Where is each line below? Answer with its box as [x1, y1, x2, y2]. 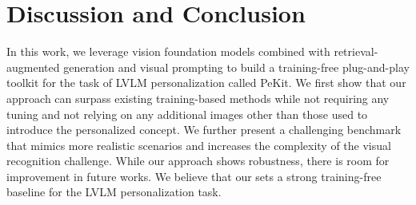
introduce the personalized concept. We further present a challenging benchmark [6, 121, 402, 138]
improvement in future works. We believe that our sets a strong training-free [6, 168, 382, 184]
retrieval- [334, 43, 378, 60]
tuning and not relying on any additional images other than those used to [6, 105, 368, 122]
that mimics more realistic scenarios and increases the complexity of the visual [6, 136, 391, 153]
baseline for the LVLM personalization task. [6, 183, 222, 200]
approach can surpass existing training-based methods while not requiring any [6, 89, 390, 106]
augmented [6, 58, 60, 75]
